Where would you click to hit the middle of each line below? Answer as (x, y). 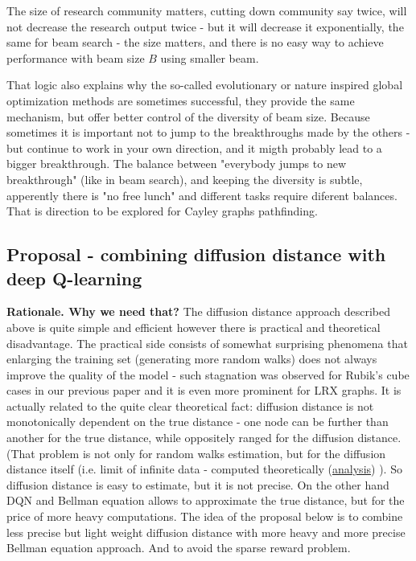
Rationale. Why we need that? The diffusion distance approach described (199, 311)
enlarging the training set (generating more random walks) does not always (192, 359)
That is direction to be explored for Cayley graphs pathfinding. (162, 211)
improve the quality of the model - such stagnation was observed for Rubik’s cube (208, 374)
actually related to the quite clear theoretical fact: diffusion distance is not (190, 405)
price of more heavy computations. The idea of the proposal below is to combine (205, 516)
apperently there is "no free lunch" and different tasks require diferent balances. (202, 195)
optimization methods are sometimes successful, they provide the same (181, 100)
